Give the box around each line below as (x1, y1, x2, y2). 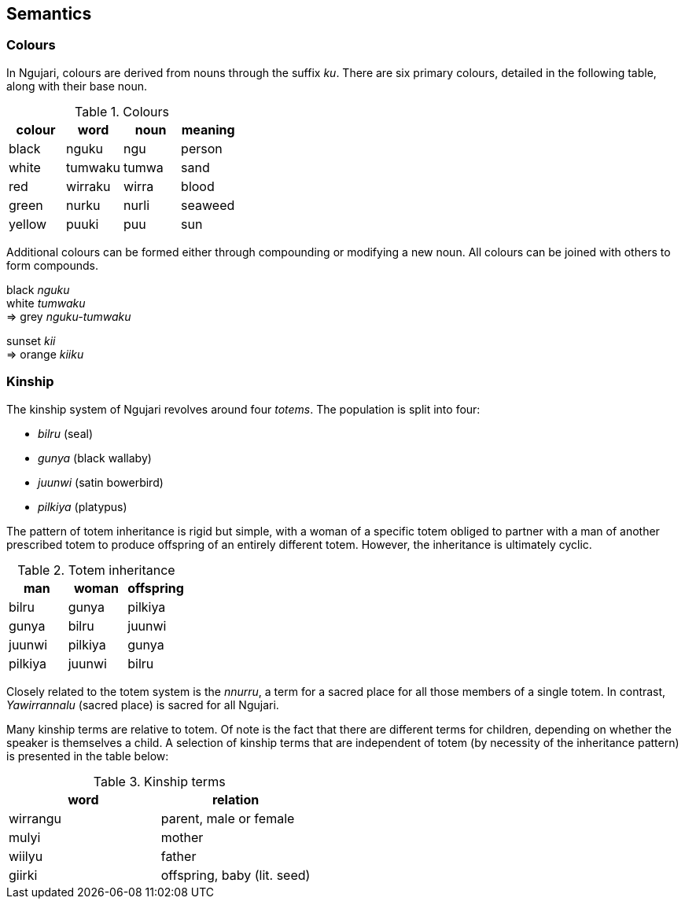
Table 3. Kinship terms (93, 773, 226, 789)
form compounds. (6, 258, 99, 272)
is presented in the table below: (6, 749, 169, 763)
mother (160, 829, 204, 845)
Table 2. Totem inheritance (17, 561, 175, 578)
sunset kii (6, 333, 56, 348)
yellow (9, 215, 47, 232)
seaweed (181, 197, 235, 213)
